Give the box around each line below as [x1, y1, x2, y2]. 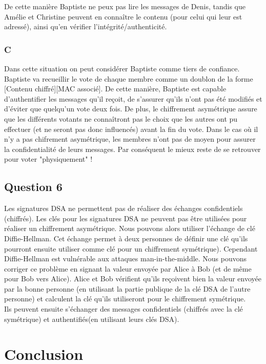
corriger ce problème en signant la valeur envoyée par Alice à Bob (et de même [4, 263, 252, 274]
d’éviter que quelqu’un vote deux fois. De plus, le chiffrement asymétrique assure [4, 103, 257, 114]
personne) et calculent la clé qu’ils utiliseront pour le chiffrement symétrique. [4, 293, 246, 304]
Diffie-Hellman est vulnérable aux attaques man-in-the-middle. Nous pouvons [4, 253, 247, 264]
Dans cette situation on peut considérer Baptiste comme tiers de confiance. [4, 63, 240, 73]
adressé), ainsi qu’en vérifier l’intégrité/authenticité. [4, 21, 167, 32]
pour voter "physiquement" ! [4, 154, 93, 164]
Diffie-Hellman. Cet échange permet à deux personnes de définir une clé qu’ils [4, 233, 248, 243]
